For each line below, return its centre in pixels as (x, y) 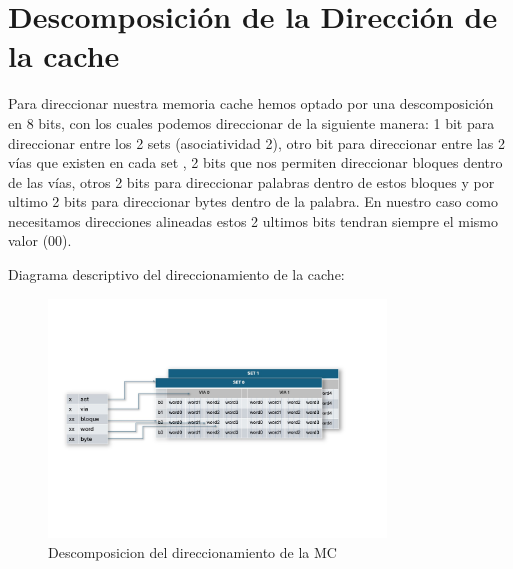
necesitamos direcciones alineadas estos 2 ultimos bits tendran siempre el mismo (253, 220)
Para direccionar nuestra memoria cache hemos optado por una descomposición (251, 103)
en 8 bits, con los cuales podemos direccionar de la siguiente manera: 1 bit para (251, 122)
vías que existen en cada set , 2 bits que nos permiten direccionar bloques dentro (255, 162)
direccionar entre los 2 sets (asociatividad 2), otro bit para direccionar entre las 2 (256, 142)
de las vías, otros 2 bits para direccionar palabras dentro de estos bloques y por (251, 181)
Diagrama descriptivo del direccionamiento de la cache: (176, 274)
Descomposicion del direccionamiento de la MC (192, 551)
